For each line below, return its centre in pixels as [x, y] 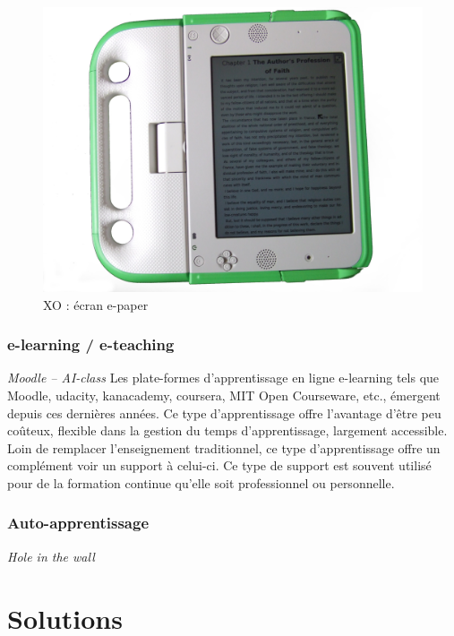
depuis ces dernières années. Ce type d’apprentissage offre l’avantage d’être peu [224, 413]
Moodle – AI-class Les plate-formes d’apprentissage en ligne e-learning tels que [223, 378]
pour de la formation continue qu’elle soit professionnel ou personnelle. [201, 482]
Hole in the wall [51, 556]
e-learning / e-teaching [91, 344]
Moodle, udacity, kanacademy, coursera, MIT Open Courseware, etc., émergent [224, 395]
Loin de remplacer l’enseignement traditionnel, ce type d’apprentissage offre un [224, 447]
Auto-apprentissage [78, 523]
